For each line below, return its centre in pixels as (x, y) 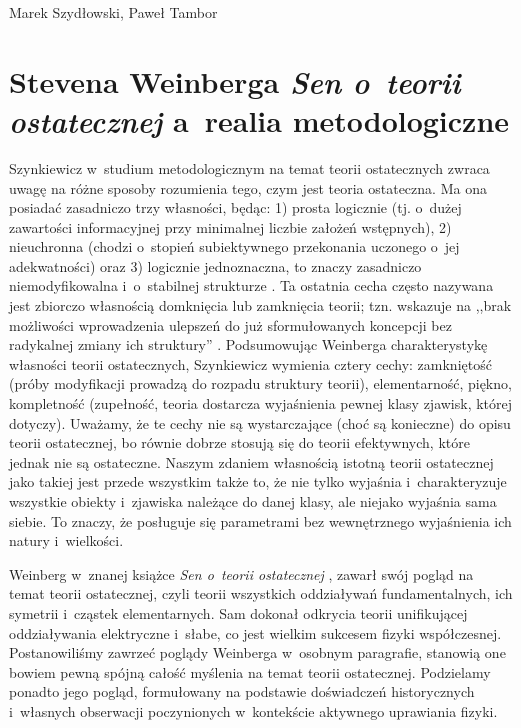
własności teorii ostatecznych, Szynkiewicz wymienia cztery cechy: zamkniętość (250, 363)
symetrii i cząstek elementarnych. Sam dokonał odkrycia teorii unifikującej (238, 612)
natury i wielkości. (66, 540)
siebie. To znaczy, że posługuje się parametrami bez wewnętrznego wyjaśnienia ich (260, 520)
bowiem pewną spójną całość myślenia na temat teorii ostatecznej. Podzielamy (250, 671)
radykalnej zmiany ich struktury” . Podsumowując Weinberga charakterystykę (248, 344)
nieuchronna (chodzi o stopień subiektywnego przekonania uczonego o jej (234, 246)
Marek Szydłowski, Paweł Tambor (113, 12)
